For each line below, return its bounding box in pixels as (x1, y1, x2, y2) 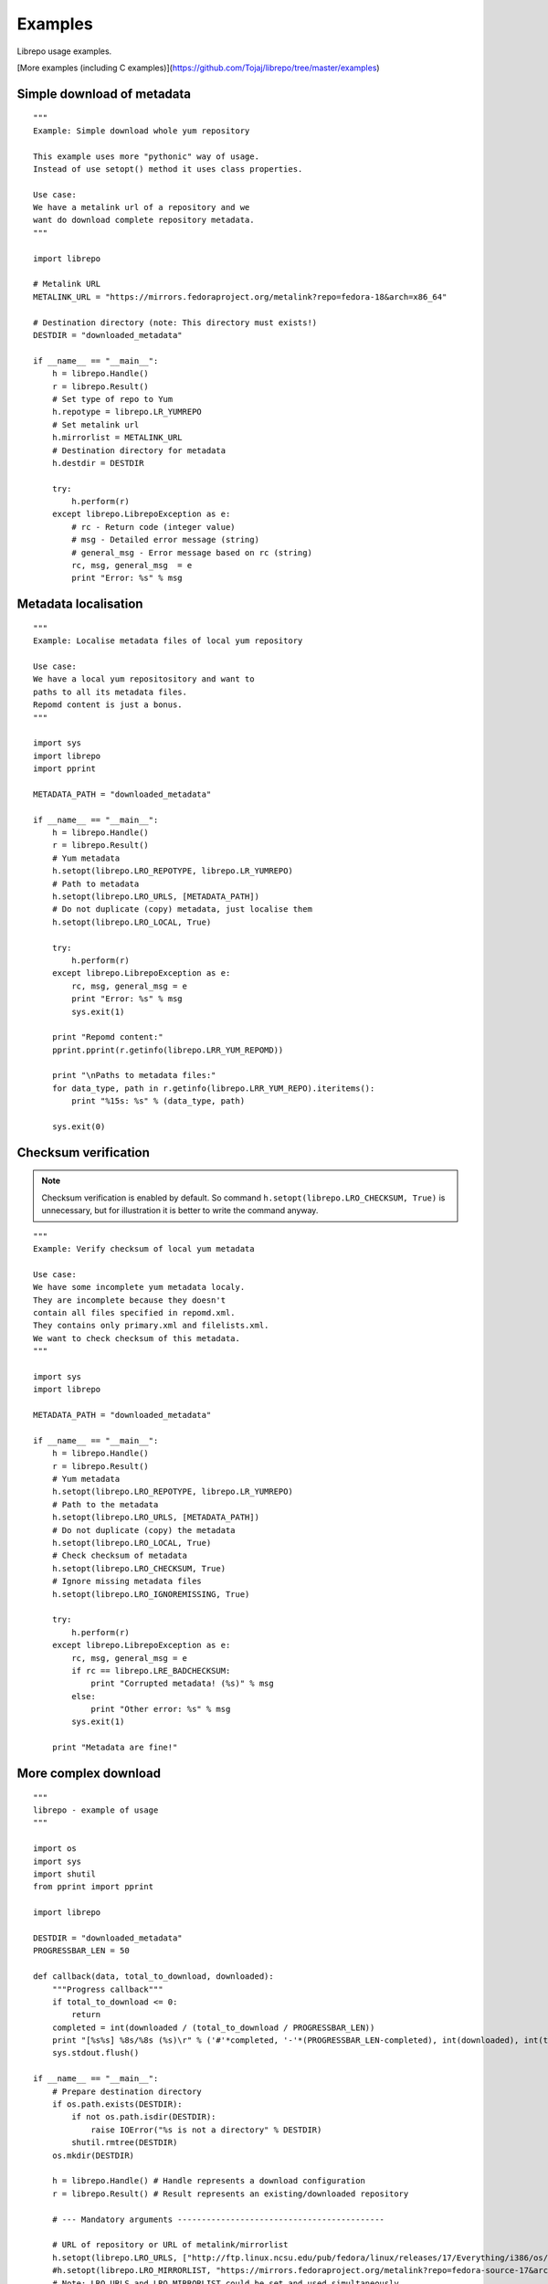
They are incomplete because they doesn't (33, 1295, 227, 1306)
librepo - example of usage (33, 1805, 159, 1815)
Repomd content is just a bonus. (33, 700, 183, 710)
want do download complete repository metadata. (33, 215, 255, 226)
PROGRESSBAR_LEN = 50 (33, 1946, 130, 1956)
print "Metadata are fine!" (51, 1742, 178, 1753)
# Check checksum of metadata (51, 1550, 187, 1561)
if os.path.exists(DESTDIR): (51, 2099, 183, 2110)
